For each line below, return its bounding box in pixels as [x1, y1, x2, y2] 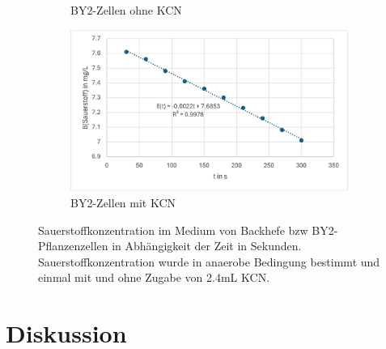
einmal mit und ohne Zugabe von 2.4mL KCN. [38, 269, 270, 286]
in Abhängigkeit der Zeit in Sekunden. [112, 237, 302, 254]
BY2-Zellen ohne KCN [70, 2, 182, 18]
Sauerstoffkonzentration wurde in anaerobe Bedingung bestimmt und [38, 253, 380, 270]
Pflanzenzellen [38, 237, 108, 254]
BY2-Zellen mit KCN [70, 194, 176, 211]
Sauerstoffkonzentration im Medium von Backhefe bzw [38, 221, 308, 238]
